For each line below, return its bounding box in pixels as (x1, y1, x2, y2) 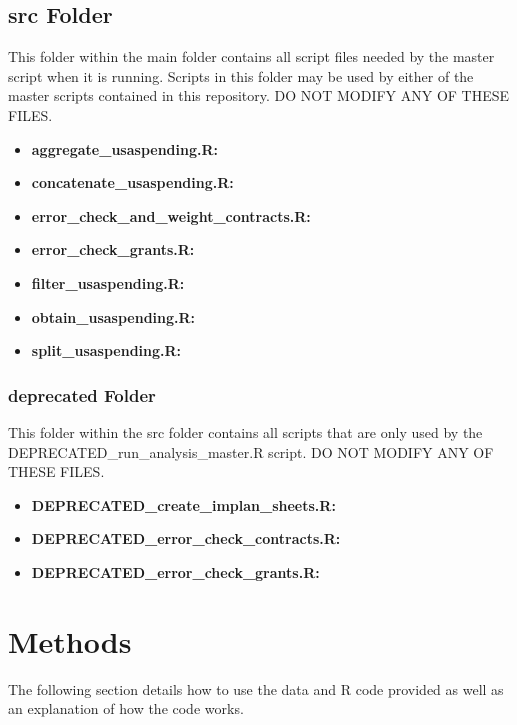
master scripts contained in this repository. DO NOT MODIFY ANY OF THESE (8, 85, 510, 106)
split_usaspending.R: (31, 340, 182, 361)
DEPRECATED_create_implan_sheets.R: (31, 494, 336, 515)
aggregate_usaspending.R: (31, 138, 219, 159)
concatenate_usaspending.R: (31, 172, 234, 193)
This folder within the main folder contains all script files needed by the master (8, 46, 495, 67)
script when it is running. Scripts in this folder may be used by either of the (8, 65, 474, 86)
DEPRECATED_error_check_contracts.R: (31, 528, 341, 549)
